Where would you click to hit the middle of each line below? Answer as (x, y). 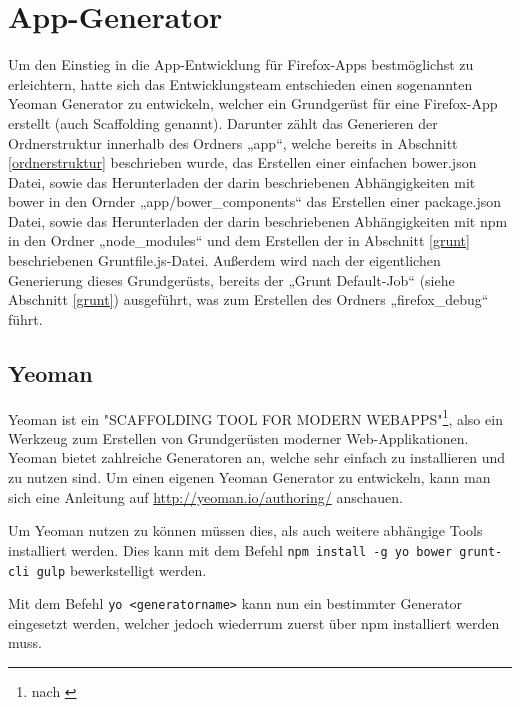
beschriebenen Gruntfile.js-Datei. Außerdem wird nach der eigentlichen (224, 260)
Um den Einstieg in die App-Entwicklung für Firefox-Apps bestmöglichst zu (241, 64)
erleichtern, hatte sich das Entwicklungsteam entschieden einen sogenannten (240, 83)
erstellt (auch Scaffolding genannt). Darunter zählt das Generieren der (223, 122)
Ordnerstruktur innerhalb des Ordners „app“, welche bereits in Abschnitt (233, 142)
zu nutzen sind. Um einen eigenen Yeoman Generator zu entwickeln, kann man (249, 477)
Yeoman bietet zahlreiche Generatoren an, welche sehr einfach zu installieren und (257, 457)
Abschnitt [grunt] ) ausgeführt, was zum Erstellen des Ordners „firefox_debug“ (248, 299)
